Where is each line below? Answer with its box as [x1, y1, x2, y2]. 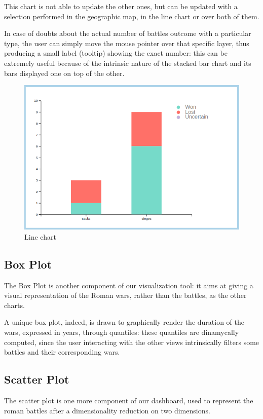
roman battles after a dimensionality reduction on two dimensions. [4, 405, 210, 415]
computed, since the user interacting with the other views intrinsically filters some [4, 336, 259, 347]
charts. [4, 299, 25, 310]
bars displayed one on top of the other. [4, 67, 125, 78]
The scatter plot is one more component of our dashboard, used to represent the [4, 395, 253, 406]
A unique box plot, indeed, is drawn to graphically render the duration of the [4, 317, 245, 327]
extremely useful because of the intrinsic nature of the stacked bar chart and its [4, 57, 251, 68]
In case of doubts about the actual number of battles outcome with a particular [4, 28, 251, 39]
